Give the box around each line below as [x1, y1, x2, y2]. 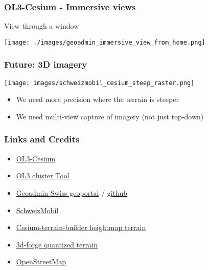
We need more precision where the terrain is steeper [16, 94, 179, 105]
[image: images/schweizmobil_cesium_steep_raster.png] [4, 79, 195, 87]
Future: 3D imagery [4, 58, 87, 71]
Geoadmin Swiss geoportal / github [16, 187, 128, 198]
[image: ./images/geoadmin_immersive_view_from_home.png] [4, 38, 205, 46]
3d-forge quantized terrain [16, 239, 98, 250]
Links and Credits [4, 133, 80, 146]
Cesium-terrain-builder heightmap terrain [16, 222, 146, 233]
